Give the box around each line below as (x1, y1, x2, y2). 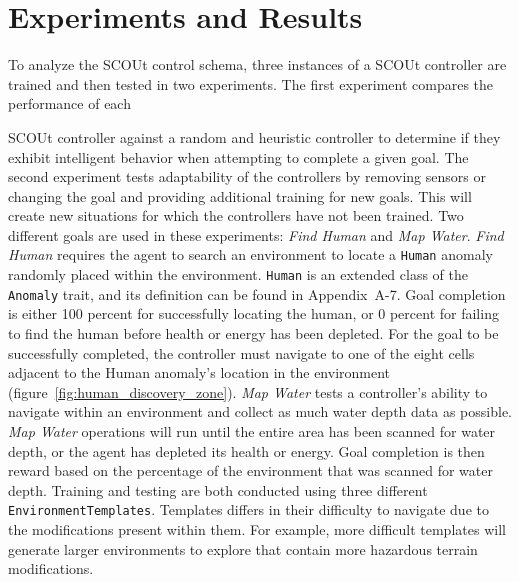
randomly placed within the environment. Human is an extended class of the (8, 264, 468, 285)
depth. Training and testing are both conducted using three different (8, 479, 428, 500)
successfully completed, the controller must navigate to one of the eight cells (8, 342, 475, 363)
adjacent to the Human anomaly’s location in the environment (8, 362, 391, 383)
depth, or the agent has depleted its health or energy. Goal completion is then (8, 440, 485, 461)
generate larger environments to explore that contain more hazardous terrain (8, 538, 478, 559)
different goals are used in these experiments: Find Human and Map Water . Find (8, 224, 504, 245)
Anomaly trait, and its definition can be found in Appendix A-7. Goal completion (8, 283, 506, 304)
